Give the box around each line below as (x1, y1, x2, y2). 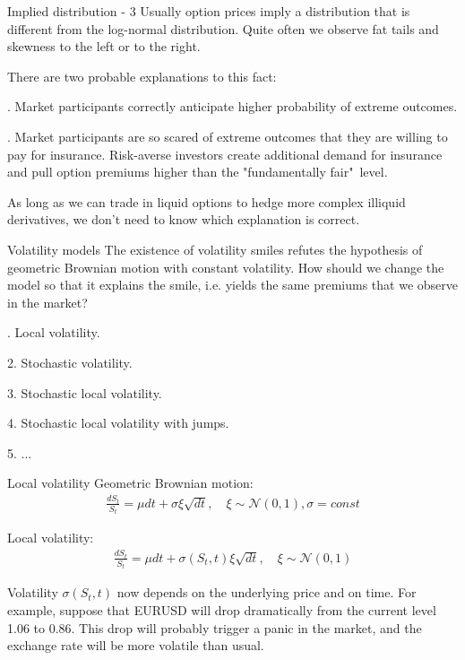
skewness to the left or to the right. (7, 37, 201, 56)
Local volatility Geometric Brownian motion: (7, 473, 254, 492)
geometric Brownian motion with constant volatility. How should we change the (7, 257, 444, 276)
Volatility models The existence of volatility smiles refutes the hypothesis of (7, 239, 423, 258)
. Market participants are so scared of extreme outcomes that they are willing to (7, 126, 448, 145)
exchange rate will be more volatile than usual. (7, 636, 264, 655)
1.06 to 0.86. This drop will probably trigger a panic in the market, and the (7, 618, 422, 637)
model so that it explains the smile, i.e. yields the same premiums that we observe (7, 275, 458, 294)
